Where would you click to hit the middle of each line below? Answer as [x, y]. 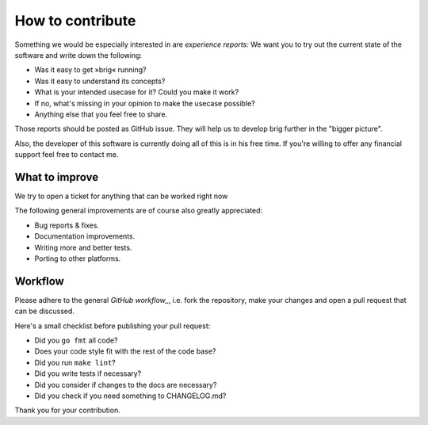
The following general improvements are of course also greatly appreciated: [139, 211]
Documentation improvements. [85, 236]
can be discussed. [45, 311]
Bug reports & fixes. [67, 225]
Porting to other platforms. [78, 258]
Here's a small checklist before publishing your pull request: [113, 326]
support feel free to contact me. [67, 155]
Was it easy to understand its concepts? [100, 81]
